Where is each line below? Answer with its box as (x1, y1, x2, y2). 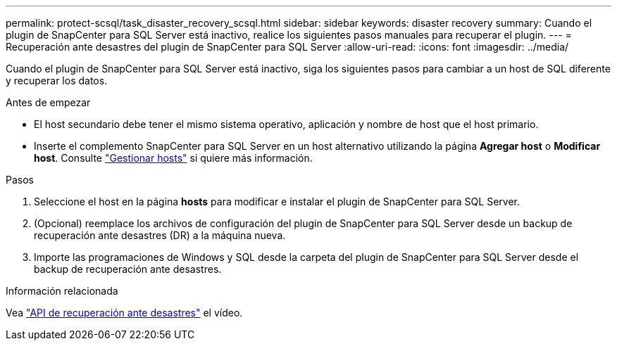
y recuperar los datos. (6, 75, 108, 86)
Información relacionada (6, 285, 118, 297)
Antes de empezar (6, 96, 91, 108)
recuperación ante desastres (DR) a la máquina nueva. (34, 229, 286, 241)
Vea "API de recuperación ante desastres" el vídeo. (6, 307, 243, 319)
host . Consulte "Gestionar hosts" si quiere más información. (34, 152, 313, 164)
